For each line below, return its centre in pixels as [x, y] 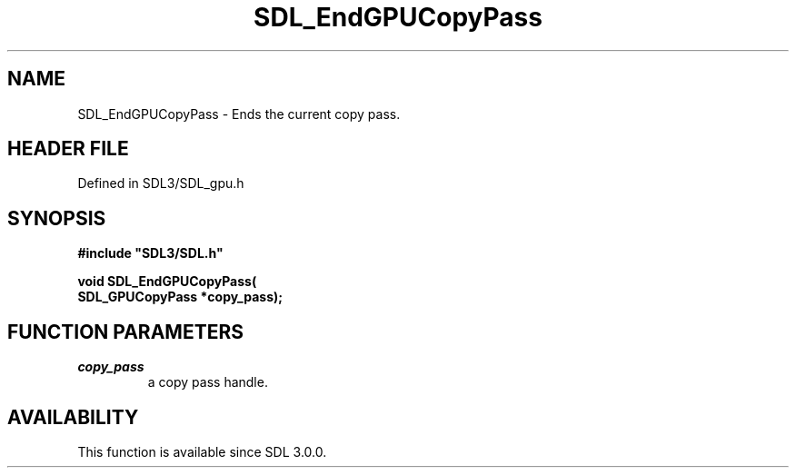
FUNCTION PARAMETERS [125, 332]
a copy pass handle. [208, 382]
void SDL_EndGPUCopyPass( [167, 282]
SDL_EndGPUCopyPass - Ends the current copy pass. [239, 114]
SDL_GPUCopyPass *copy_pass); [180, 297]
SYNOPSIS [57, 218]
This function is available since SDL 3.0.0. [202, 451]
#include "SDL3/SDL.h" [150, 253]
